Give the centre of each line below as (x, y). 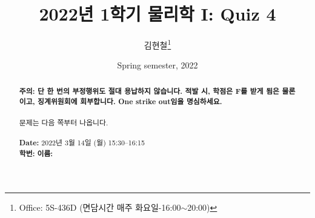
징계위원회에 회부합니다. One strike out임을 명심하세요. (130, 102)
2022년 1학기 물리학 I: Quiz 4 (157, 14)
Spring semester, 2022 (157, 65)
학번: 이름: (36, 153)
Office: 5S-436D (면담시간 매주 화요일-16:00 (100, 207)
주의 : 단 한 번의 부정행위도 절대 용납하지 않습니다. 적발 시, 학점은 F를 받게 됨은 (149, 91)
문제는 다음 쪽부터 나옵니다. (64, 122)
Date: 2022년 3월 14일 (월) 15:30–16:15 (82, 143)
